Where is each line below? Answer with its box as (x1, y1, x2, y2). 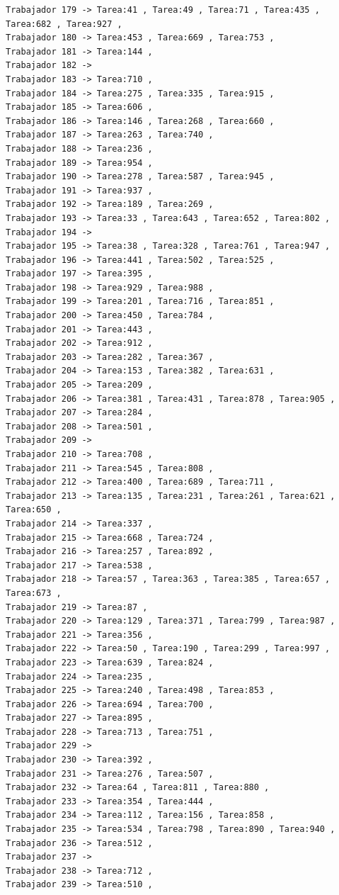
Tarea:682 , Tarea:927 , (6, 18, 122, 29)
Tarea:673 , (6, 587, 62, 598)
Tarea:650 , (6, 505, 62, 515)
